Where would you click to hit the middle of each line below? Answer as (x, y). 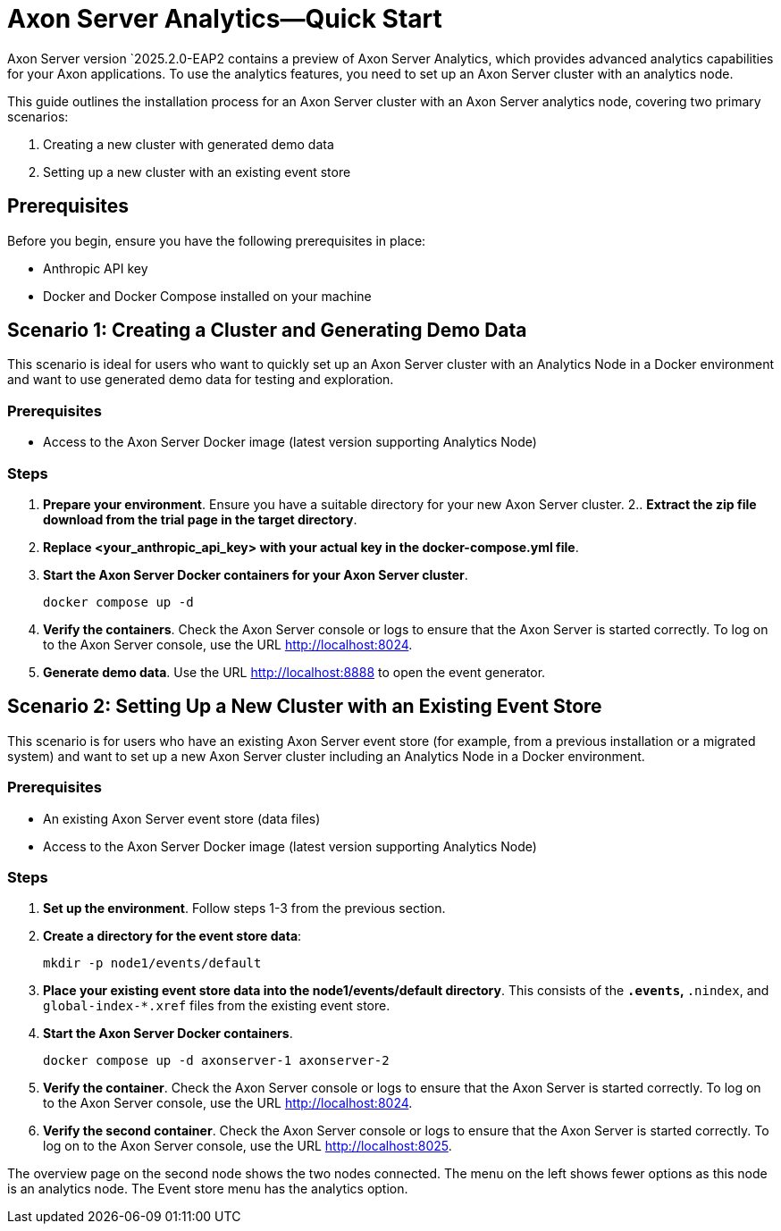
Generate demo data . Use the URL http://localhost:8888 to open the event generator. (294, 672)
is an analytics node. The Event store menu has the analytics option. (208, 1189)
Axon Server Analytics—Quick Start (225, 19)
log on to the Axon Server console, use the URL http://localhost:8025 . (248, 1146)
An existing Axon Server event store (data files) (182, 818)
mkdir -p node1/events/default (152, 963)
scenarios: (38, 116)
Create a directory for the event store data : (172, 936)
